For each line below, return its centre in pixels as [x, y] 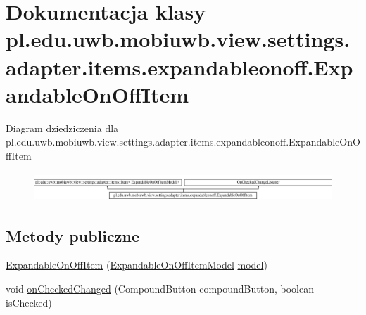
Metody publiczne [72, 235]
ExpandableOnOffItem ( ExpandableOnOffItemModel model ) [137, 265]
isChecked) [29, 302]
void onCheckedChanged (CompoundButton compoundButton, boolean [160, 288]
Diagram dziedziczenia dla [62, 128]
